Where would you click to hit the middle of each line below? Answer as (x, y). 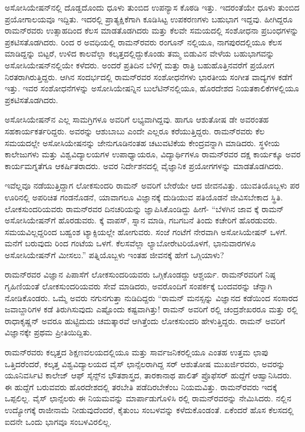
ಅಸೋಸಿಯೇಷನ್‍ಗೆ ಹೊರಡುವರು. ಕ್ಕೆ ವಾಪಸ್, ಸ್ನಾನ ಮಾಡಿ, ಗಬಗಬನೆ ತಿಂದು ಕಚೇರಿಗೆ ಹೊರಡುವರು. (141, 220)
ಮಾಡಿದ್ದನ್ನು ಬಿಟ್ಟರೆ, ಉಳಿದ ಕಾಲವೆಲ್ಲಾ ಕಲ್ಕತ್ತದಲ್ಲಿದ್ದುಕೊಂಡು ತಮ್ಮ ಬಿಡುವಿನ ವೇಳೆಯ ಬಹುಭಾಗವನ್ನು (140, 53)
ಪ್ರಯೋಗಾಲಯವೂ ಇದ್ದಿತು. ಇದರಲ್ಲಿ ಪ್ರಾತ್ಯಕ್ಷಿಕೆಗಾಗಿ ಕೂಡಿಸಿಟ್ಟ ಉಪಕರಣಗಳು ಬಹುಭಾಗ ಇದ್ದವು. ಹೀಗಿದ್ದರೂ (149, 19)
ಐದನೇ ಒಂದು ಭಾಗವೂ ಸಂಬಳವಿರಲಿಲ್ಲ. (58, 421)
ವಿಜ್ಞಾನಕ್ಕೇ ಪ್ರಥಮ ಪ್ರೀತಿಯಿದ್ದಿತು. (49, 332)
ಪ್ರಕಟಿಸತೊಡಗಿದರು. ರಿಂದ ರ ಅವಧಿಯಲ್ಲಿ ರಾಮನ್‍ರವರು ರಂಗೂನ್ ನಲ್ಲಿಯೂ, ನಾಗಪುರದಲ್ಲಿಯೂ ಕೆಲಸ (143, 42)
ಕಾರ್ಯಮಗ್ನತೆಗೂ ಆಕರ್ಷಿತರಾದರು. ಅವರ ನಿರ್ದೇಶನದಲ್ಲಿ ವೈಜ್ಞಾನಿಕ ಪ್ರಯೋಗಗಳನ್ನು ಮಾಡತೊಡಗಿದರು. (144, 165)
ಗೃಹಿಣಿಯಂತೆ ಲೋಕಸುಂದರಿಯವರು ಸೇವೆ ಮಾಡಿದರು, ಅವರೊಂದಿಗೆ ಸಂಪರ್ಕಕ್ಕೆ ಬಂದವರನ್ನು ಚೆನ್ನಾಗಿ (139, 286)
